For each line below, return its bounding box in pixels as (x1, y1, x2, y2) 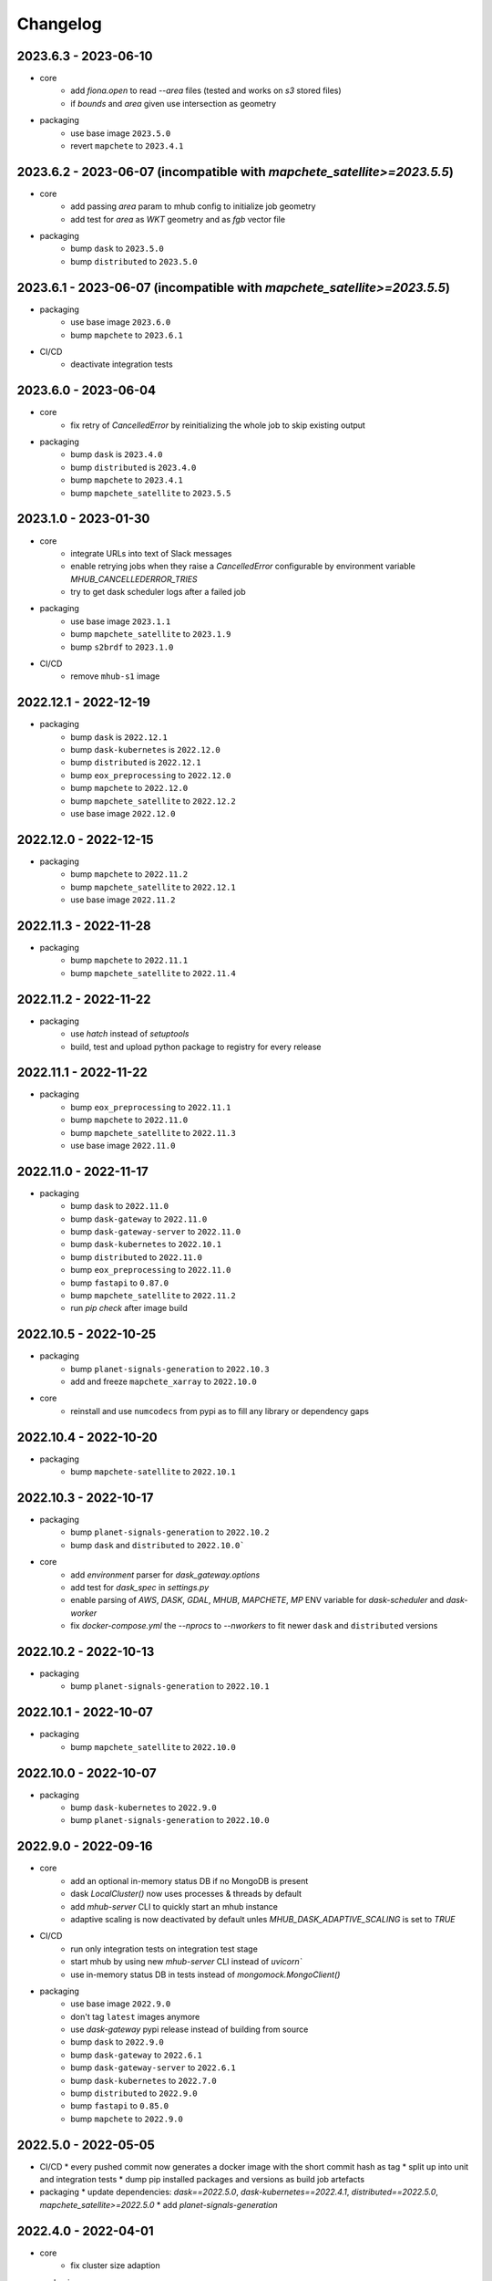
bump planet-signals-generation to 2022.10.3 (70, 1363, 270, 1374)
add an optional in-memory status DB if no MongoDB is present (70, 1875, 309, 1886)
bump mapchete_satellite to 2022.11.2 (70, 1290, 236, 1300)
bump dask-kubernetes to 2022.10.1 (70, 1239, 222, 1250)
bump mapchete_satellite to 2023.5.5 (70, 487, 231, 498)
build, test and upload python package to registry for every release (70, 1041, 322, 1052)
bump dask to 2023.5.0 (70, 243, 164, 255)
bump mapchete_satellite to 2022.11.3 (70, 1127, 236, 1138)
